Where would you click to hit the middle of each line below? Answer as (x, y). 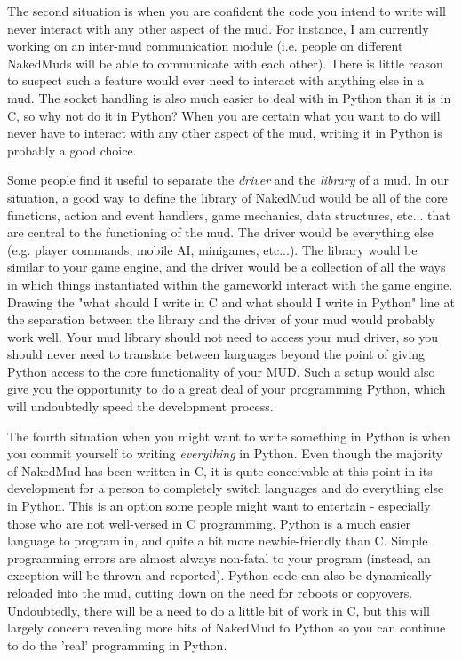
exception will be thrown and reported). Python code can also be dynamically (219, 575)
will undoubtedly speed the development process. (140, 406)
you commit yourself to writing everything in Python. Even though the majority (225, 453)
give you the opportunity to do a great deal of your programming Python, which (227, 389)
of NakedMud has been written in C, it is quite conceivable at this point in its (220, 470)
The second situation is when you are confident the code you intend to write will (227, 11)
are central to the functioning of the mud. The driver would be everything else (220, 232)
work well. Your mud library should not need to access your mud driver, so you (223, 336)
